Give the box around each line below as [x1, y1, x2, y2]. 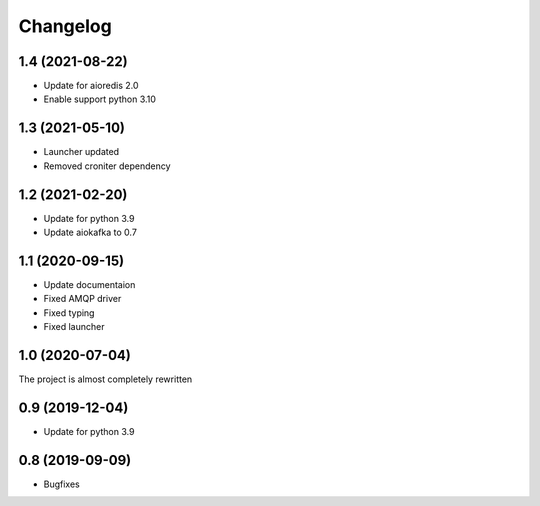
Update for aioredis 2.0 [43, 80, 139, 92]
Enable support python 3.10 [43, 93, 157, 105]
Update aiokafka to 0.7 [43, 226, 137, 239]
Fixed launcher [43, 321, 105, 333]
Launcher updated [43, 146, 120, 158]
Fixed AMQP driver [43, 293, 122, 305]
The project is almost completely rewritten [18, 373, 193, 385]
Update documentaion [43, 278, 136, 290]
